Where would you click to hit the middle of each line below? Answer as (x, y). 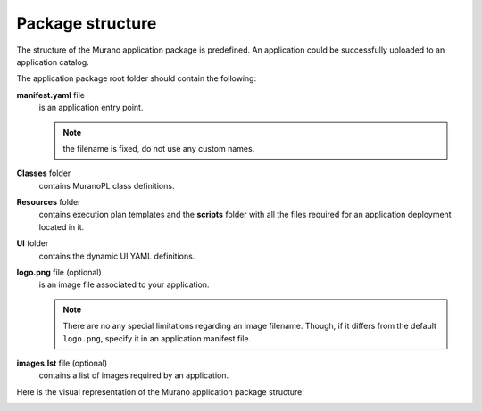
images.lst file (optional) (62, 363)
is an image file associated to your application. (124, 284)
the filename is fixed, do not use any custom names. (159, 148)
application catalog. (53, 62)
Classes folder (44, 173)
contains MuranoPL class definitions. (107, 185)
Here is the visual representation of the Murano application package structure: (161, 391)
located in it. (62, 226)
